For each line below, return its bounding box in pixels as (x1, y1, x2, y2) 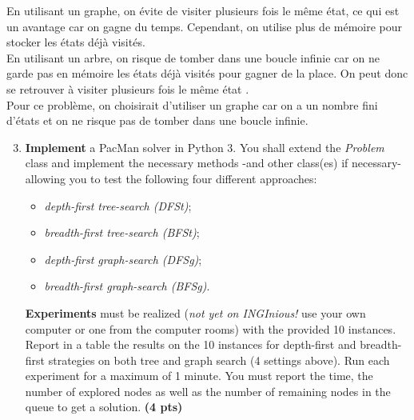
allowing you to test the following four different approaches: (25, 170, 317, 186)
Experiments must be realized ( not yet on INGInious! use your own (25, 304, 366, 321)
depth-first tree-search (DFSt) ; (44, 197, 192, 214)
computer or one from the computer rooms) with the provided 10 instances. (25, 320, 396, 337)
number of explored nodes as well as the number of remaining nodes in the (25, 382, 391, 399)
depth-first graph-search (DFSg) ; (44, 250, 202, 267)
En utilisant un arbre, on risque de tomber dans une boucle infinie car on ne (6, 49, 380, 66)
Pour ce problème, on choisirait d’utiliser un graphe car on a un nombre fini (6, 96, 378, 113)
